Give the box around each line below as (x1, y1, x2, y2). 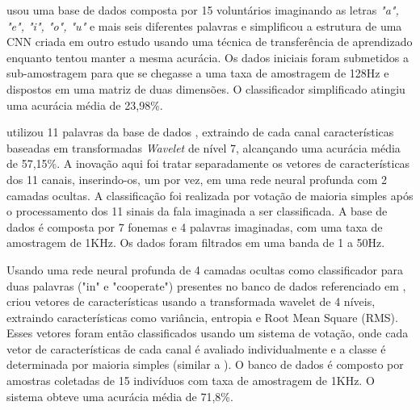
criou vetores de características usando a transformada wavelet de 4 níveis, (6, 293, 376, 310)
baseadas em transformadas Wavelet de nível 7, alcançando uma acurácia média (6, 139, 401, 156)
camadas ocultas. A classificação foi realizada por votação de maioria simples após (6, 186, 414, 203)
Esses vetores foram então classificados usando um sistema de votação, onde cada (6, 324, 409, 341)
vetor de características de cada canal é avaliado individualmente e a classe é (6, 340, 386, 357)
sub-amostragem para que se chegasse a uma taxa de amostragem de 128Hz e (6, 65, 389, 82)
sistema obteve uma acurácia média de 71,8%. (6, 387, 233, 404)
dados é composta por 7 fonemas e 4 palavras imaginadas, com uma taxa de (6, 218, 383, 235)
